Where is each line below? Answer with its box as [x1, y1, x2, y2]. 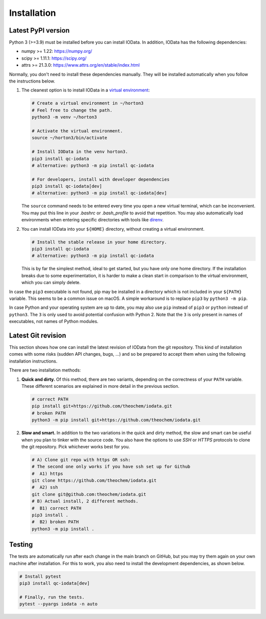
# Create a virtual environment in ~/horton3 [32, 100, 144, 106]
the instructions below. [9, 78, 55, 84]
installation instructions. [9, 358, 58, 364]
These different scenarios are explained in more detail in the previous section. [21, 383, 180, 389]
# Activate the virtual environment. [32, 128, 123, 133]
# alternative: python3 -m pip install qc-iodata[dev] [32, 190, 167, 196]
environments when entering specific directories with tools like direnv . [21, 217, 164, 223]
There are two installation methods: [9, 367, 81, 373]
